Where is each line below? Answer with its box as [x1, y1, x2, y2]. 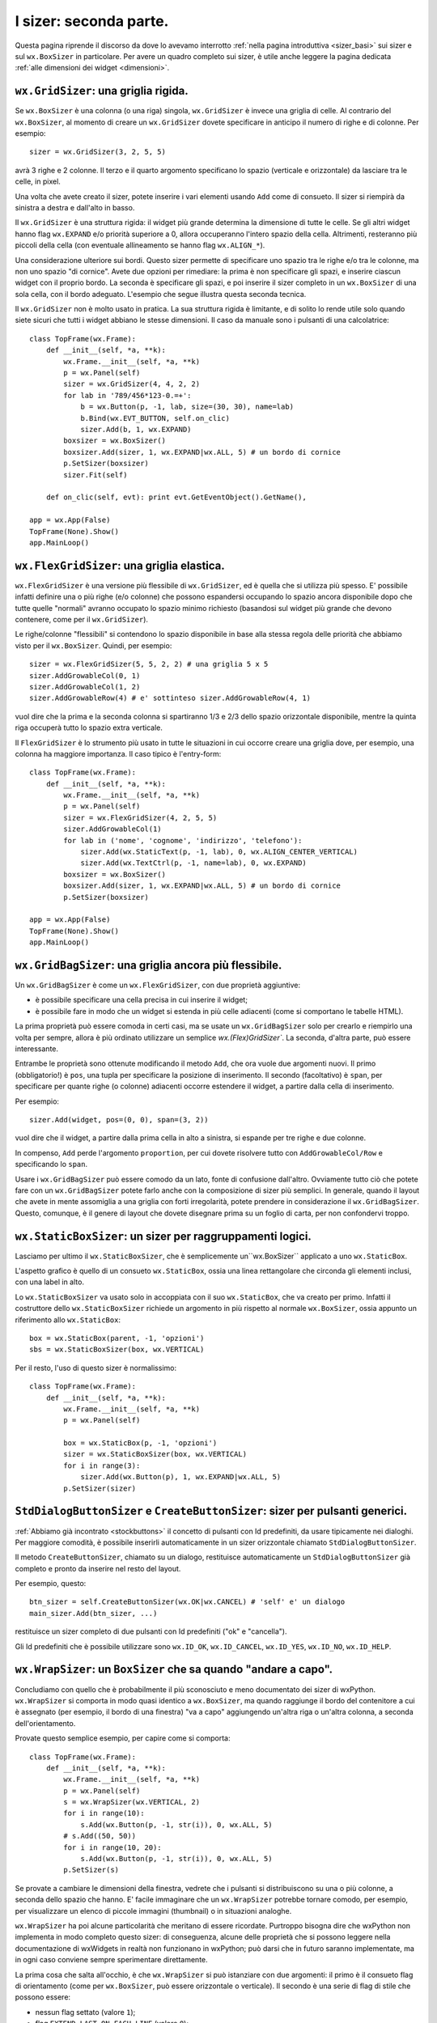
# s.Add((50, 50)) [63, 1831, 137, 1841]
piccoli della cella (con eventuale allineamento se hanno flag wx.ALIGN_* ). [15, 240, 265, 250]
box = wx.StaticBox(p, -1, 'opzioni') [63, 1439, 218, 1448]
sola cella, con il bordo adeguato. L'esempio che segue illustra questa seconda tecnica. [15, 289, 307, 299]
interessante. [15, 1044, 59, 1054]
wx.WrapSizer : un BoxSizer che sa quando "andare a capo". [15, 1663, 333, 1677]
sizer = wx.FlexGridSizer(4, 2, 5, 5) [63, 813, 218, 822]
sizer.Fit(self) [63, 470, 128, 479]
